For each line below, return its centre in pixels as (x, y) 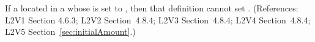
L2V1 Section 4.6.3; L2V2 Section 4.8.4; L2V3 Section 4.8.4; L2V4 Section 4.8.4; (158, 19)
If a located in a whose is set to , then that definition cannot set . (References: (152, 8)
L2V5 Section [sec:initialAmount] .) (70, 31)
